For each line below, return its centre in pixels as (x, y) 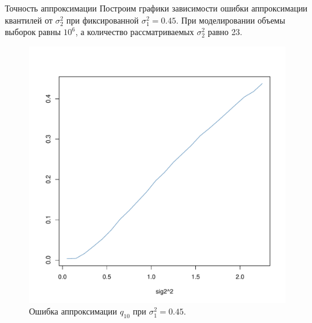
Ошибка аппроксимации (73, 311)
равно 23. (225, 32)
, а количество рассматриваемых (135, 32)
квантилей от (29, 20)
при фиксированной (102, 20)
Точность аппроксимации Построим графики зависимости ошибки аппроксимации (156, 8)
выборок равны (33, 32)
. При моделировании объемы (231, 20)
